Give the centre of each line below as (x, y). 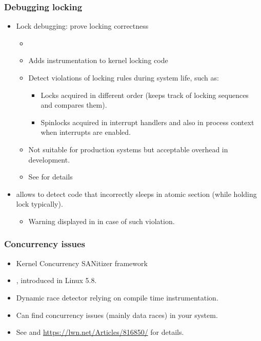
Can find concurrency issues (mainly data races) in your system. (117, 315)
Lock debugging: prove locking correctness (82, 26)
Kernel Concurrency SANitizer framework (82, 263)
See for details (51, 177)
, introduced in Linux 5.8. (56, 280)
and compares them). (74, 105)
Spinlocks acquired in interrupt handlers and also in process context (147, 122)
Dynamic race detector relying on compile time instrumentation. (117, 297)
